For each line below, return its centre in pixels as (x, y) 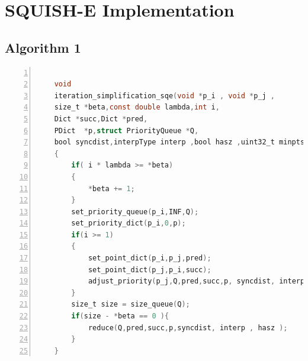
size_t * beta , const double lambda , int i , (137, 107)
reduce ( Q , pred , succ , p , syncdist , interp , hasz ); (188, 328)
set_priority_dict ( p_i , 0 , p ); (129, 223)
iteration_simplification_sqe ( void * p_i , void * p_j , (165, 96)
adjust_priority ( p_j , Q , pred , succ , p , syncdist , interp (196, 281)
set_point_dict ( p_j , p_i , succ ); (150, 270)
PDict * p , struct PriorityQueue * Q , (126, 130)
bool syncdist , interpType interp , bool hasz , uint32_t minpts (179, 142)
